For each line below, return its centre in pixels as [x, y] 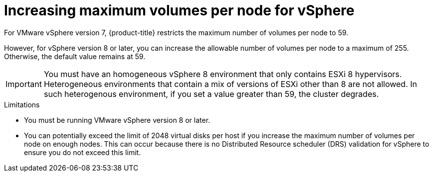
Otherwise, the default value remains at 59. [75, 56]
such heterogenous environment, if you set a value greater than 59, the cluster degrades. [211, 94]
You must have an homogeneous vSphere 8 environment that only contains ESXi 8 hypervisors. [223, 74]
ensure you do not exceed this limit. [83, 152]
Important [24, 84]
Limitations [22, 104]
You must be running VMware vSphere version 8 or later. [117, 120]
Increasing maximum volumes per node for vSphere [179, 10]
